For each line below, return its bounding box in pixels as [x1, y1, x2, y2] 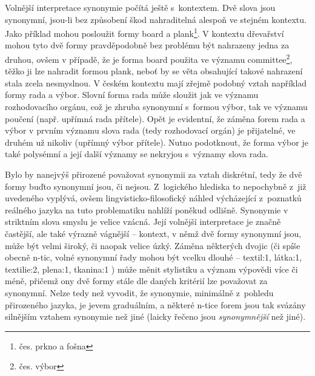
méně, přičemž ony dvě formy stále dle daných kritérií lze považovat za [5, 274, 268, 287]
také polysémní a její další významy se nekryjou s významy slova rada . [5, 147, 268, 160]
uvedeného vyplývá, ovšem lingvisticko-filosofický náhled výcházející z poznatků [5, 192, 302, 204]
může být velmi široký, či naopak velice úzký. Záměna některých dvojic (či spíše [5, 239, 300, 251]
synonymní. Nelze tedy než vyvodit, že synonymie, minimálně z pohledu [5, 286, 274, 299]
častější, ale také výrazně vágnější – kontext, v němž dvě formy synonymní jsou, [5, 227, 302, 239]
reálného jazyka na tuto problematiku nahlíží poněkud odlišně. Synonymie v [5, 203, 288, 216]
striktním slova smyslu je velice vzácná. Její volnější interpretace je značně [5, 215, 281, 228]
